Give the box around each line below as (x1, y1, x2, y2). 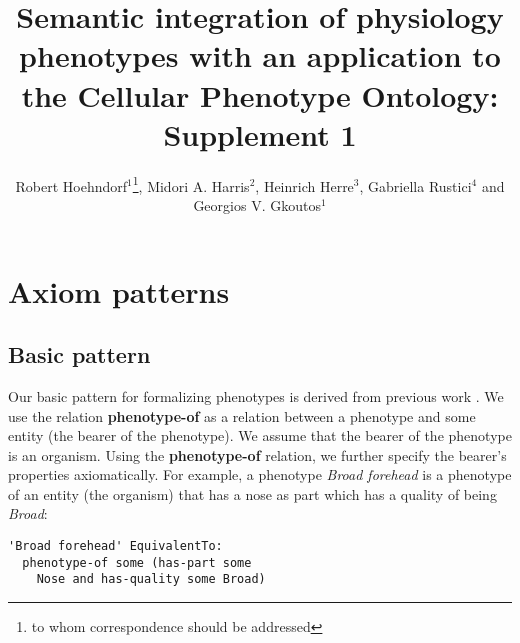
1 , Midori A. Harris (132, 172, 250, 196)
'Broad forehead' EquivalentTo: (8, 539, 223, 554)
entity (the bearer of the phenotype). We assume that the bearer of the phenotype (8, 425, 512, 446)
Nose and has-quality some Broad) (36, 572, 266, 587)
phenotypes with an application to (19, 35, 501, 76)
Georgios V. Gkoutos (193, 194, 321, 215)
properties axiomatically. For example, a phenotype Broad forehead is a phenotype (8, 464, 512, 485)
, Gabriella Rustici (359, 175, 472, 196)
